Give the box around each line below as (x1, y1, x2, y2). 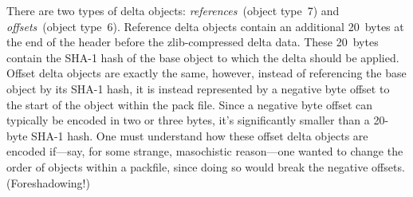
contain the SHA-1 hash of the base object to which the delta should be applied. (6, 49, 399, 65)
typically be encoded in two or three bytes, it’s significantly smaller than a (6, 112, 370, 128)
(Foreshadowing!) (6, 174, 90, 191)
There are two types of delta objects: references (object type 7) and (6, 2, 340, 18)
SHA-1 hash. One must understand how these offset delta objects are (31, 127, 368, 144)
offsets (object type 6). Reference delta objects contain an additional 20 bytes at (6, 18, 404, 34)
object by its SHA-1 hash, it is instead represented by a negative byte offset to (6, 80, 390, 97)
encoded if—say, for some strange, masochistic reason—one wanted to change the (6, 143, 403, 160)
